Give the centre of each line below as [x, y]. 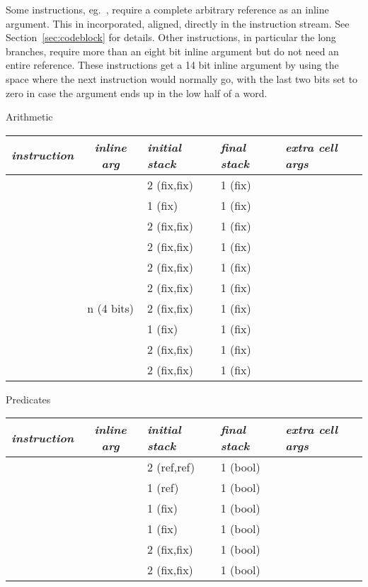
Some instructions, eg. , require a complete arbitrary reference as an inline [167, 9]
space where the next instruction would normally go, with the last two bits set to [182, 78]
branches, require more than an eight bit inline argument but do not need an [172, 51]
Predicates [28, 399]
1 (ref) [163, 488]
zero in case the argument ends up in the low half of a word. [137, 93]
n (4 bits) [111, 308]
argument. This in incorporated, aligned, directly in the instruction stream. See [178, 23]
